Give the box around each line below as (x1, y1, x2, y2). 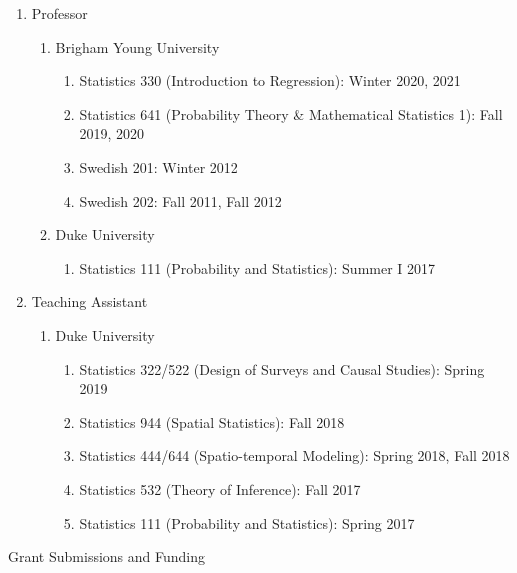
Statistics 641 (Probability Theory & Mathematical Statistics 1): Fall (79, 103, 503, 124)
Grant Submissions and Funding (8, 546, 206, 567)
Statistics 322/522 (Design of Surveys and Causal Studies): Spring (79, 358, 485, 379)
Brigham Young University (55, 36, 220, 57)
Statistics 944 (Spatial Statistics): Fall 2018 (79, 411, 345, 432)
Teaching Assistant (31, 291, 148, 312)
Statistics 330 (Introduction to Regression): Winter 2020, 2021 (79, 70, 461, 91)
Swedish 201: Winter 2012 (79, 156, 238, 177)
